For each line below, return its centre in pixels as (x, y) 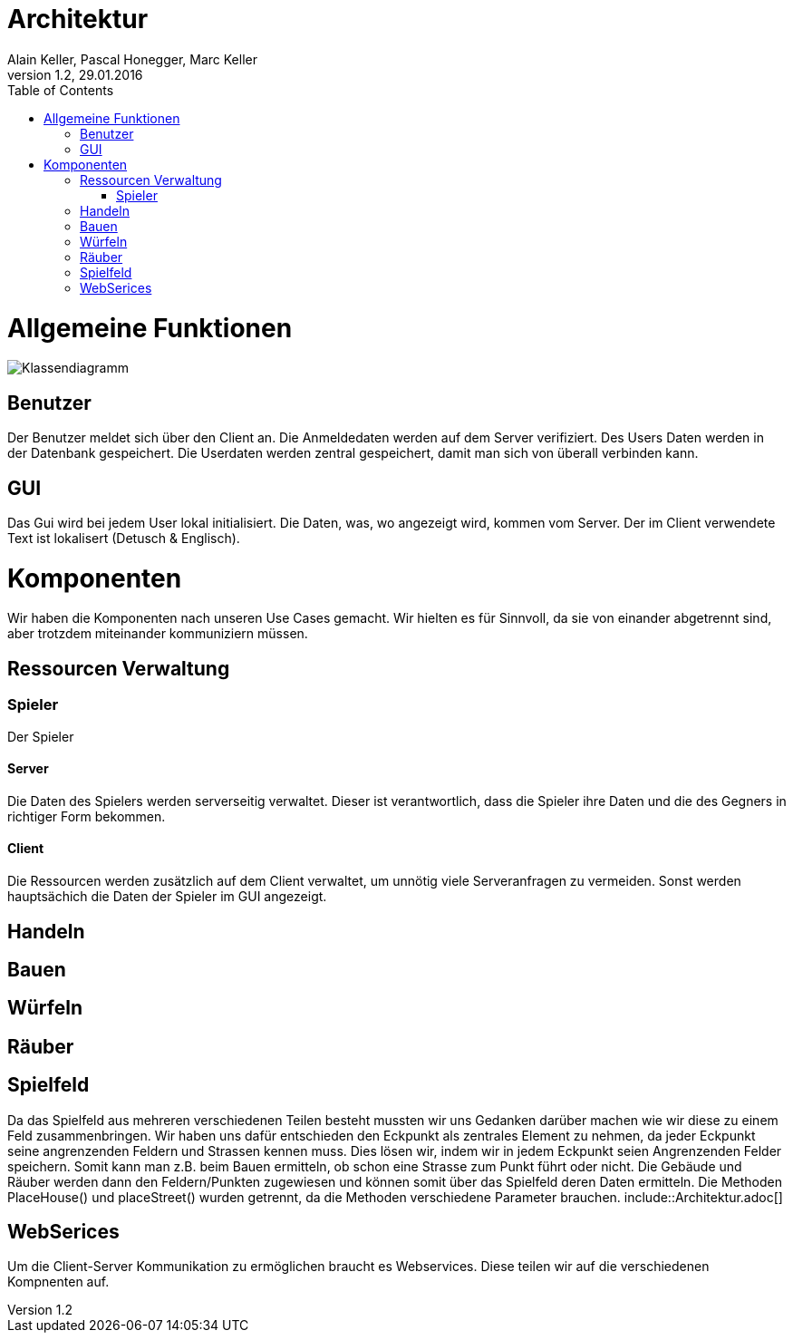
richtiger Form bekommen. (87, 816)
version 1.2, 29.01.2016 (75, 74)
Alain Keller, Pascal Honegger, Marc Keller (132, 59)
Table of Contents (61, 90)
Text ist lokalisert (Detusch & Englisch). (124, 538)
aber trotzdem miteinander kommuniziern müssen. (158, 634)
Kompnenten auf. (58, 1282)
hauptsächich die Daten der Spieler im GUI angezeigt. (167, 897)
